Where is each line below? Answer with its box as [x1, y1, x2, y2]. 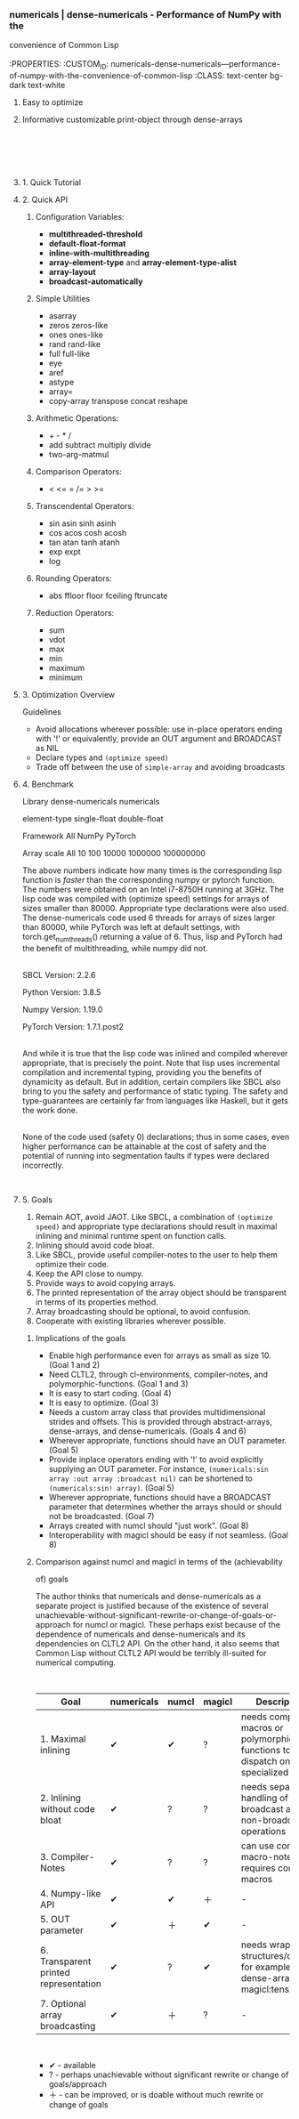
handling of [240, 1791, 289, 1804]
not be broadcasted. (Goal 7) [48, 1510, 155, 1521]
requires [240, 1862, 276, 1874]
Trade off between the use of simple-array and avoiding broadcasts [35, 762, 286, 772]
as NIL [35, 743, 60, 754]
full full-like [48, 349, 91, 360]
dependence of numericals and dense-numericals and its [35, 1629, 246, 1639]
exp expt [48, 546, 82, 557]
